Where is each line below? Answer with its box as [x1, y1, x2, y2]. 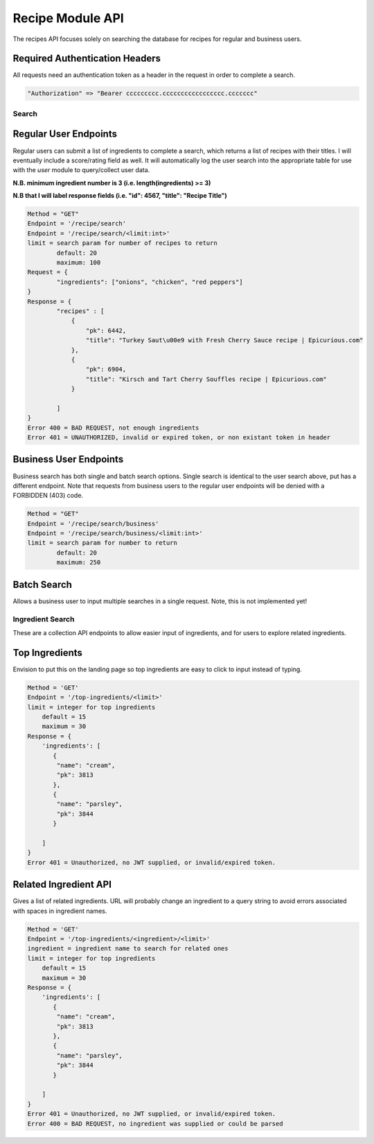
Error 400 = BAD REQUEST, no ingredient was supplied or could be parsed [27, 1120, 283, 1127]
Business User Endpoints [12, 453, 124, 465]
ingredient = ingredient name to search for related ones [27, 945, 229, 952]
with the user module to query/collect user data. [12, 166, 150, 174]
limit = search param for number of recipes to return [27, 239, 217, 247]
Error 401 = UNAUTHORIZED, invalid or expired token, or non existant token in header [27, 434, 331, 441]
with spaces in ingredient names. [12, 907, 107, 915]
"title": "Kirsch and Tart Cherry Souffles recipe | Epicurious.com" [85, 375, 327, 383]
